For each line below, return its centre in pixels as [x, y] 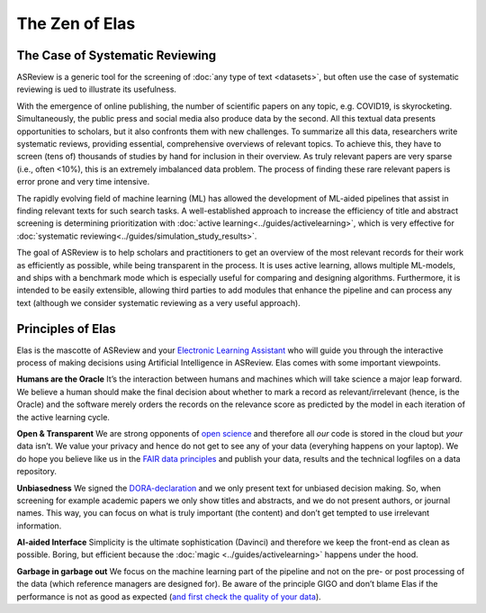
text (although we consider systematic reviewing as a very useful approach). [158, 302]
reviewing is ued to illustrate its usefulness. [97, 89]
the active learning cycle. [63, 417]
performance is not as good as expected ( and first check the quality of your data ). [169, 596]
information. [39, 526]
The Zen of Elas [76, 23]
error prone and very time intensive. [83, 182]
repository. [37, 472]
